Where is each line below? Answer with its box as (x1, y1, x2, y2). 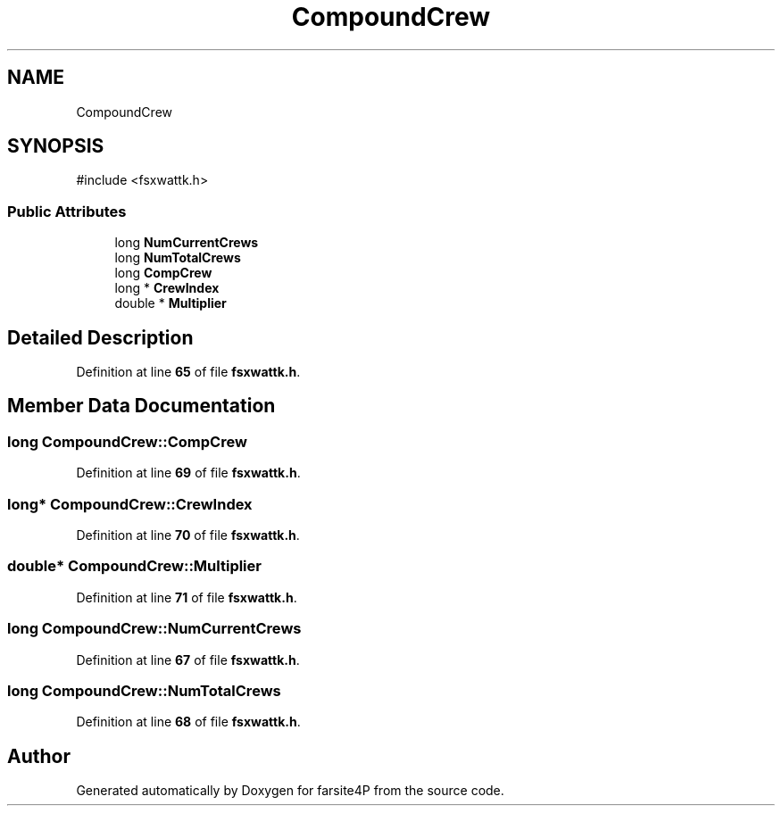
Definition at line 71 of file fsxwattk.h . (76, 589, 297, 605)
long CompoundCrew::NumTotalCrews (7, 681, 281, 700)
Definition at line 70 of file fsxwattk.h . (76, 527, 300, 543)
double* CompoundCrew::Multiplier (7, 557, 262, 576)
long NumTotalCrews (114, 250, 241, 266)
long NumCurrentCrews (114, 235, 259, 251)
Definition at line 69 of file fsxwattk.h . (76, 465, 301, 481)
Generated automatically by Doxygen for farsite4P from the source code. (76, 783, 504, 799)
